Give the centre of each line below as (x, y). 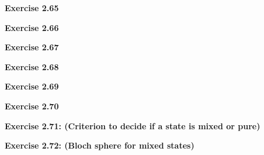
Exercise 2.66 (32, 27)
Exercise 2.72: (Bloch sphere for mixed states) (100, 145)
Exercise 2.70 (32, 106)
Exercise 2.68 (32, 66)
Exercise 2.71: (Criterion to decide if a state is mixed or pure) (133, 125)
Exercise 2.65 (32, 8)
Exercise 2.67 (32, 47)
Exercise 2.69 (32, 86)
